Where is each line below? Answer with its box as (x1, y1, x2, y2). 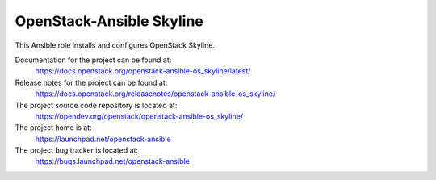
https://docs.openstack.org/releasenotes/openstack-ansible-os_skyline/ (35, 89, 276, 98)
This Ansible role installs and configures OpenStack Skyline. (15, 40, 216, 50)
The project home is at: (15, 123, 92, 132)
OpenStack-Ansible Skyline (15, 12, 203, 30)
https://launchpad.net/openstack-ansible (35, 134, 171, 144)
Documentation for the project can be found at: (15, 55, 172, 65)
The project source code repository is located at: (15, 100, 178, 110)
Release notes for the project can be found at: (15, 77, 168, 87)
